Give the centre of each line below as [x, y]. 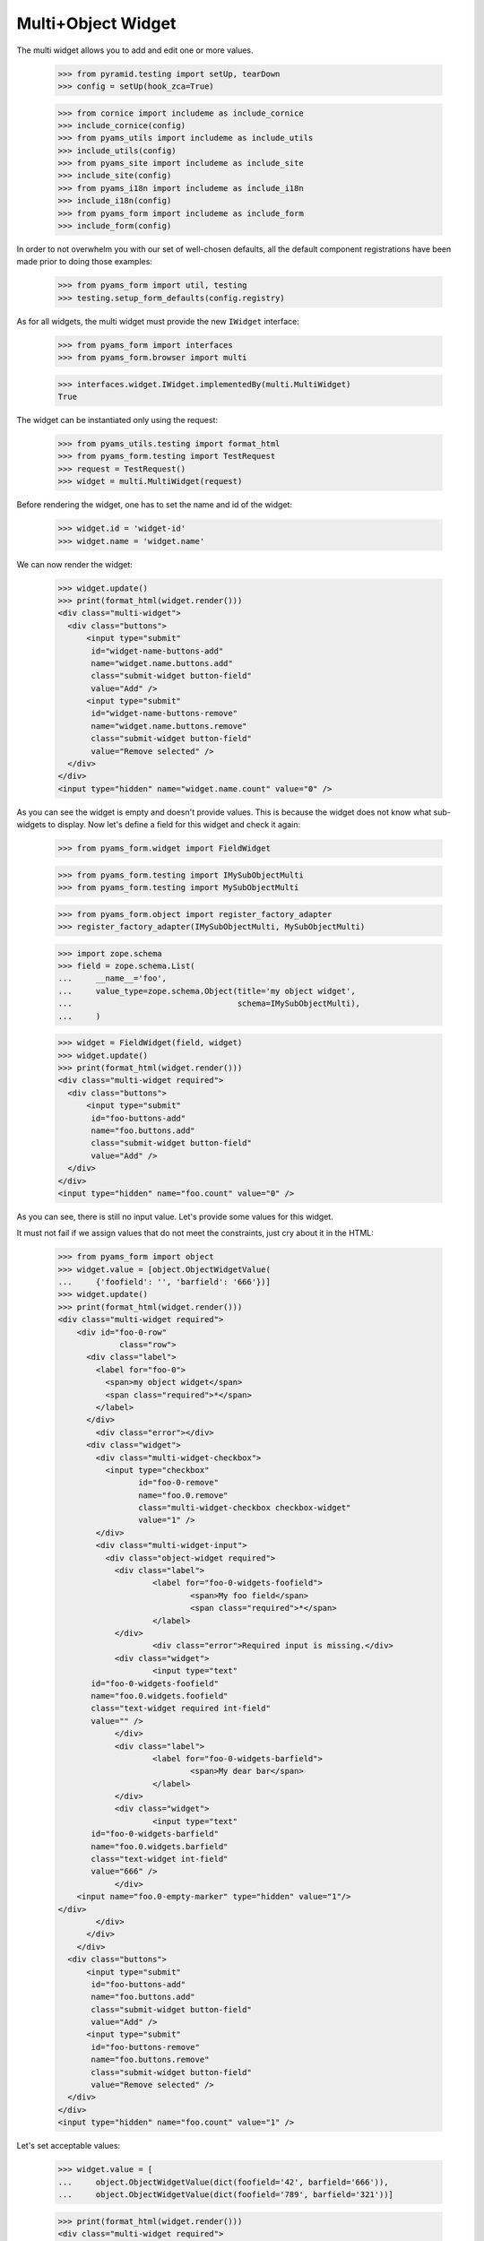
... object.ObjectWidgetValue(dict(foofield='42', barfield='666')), [223, 2182]
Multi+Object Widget [96, 23]
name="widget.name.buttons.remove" [169, 726]
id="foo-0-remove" [178, 1483]
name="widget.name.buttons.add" [162, 663]
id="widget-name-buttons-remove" [164, 714]
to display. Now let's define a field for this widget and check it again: [174, 825]
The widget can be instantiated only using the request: [117, 420]
